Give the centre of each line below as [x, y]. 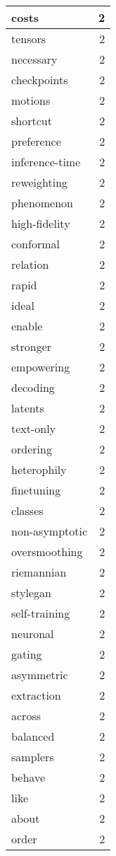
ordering [32, 449]
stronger [32, 346]
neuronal [33, 634]
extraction [36, 695]
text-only [34, 428]
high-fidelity [41, 223]
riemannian [39, 572]
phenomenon [43, 203]
